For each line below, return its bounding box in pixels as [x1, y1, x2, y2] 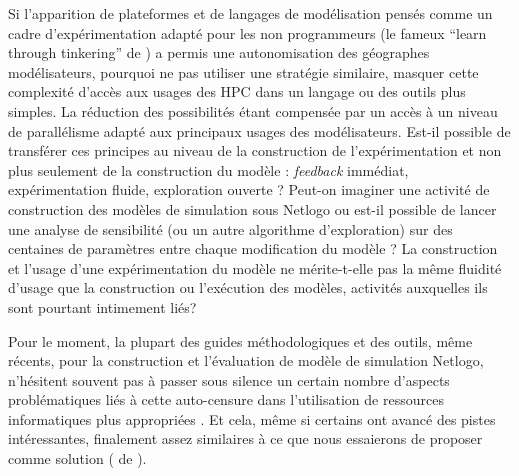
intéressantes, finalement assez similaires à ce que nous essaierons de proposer [8, 428, 483, 449]
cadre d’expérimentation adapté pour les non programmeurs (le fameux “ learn [8, 22, 487, 43]
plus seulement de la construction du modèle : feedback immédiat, [8, 159, 409, 180]
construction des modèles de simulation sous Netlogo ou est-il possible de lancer [8, 198, 497, 219]
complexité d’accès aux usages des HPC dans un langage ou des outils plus [8, 81, 466, 102]
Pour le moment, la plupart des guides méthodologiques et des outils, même [8, 330, 473, 351]
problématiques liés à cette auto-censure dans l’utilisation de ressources [8, 389, 444, 410]
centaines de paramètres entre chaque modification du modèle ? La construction [8, 238, 498, 259]
